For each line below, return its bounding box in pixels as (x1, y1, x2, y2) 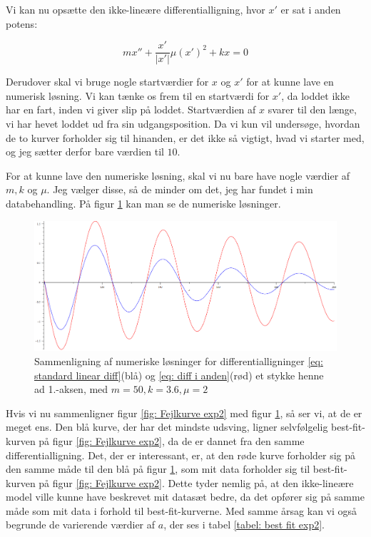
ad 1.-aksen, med (34, 382, 108, 397)
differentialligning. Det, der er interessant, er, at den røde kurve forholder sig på (6, 447, 356, 462)
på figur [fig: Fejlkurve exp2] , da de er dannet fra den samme (39, 433, 305, 448)
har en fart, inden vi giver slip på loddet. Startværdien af (6, 102, 256, 117)
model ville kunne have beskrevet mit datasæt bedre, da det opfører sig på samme (6, 489, 365, 504)
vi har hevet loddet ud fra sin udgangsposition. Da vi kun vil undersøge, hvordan (6, 116, 360, 131)
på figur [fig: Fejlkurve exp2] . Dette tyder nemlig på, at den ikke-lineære (39, 475, 354, 490)
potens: (6, 16, 38, 31)
